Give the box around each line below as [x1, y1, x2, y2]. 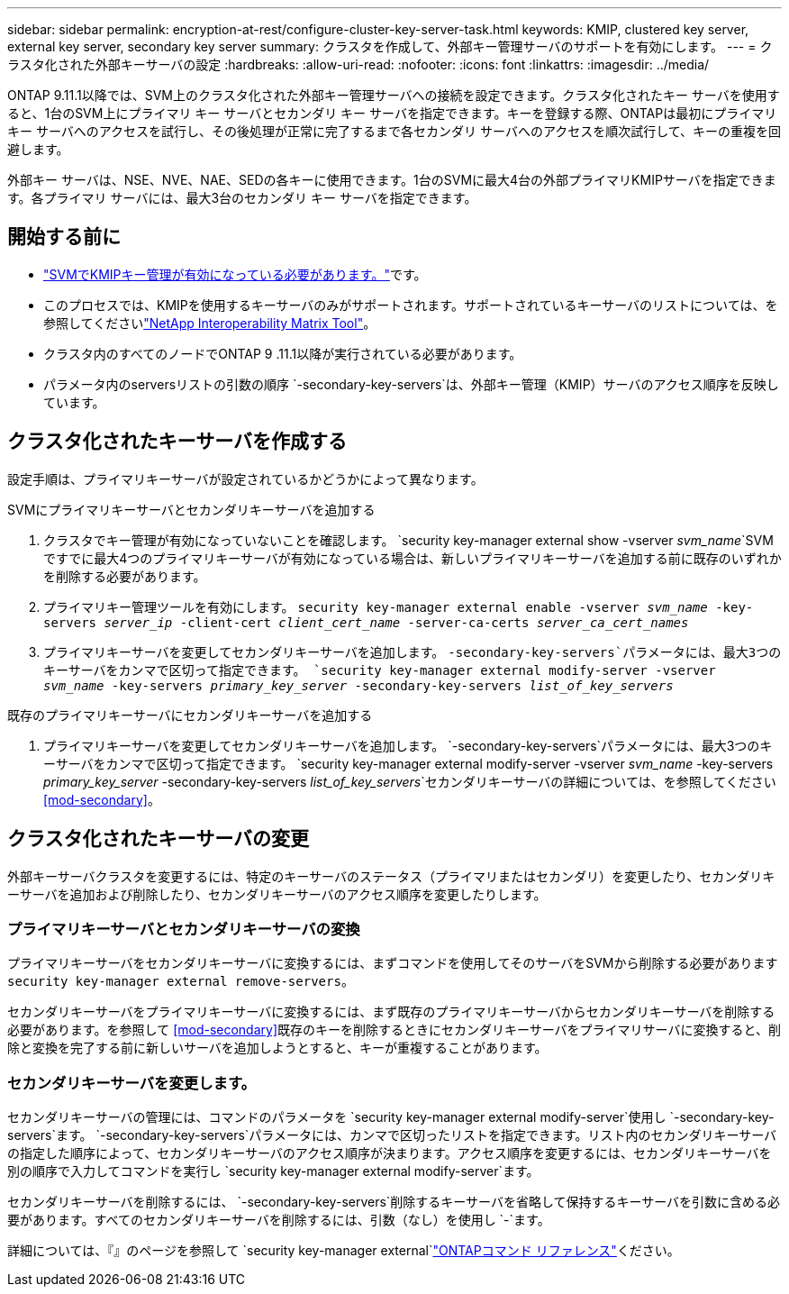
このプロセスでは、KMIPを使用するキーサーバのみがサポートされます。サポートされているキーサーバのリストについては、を [43, 296, 778, 313]
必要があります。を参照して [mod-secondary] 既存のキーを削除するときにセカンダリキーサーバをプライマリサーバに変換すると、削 [7, 1022, 781, 1038]
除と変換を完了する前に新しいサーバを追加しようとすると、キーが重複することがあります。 [7, 1040, 548, 1056]
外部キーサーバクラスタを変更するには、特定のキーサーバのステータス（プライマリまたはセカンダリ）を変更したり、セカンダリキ [7, 868, 775, 884]
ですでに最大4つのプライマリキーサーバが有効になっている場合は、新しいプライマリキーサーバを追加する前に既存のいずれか [43, 550, 782, 566]
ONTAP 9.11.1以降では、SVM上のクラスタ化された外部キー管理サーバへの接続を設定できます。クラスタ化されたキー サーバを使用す [7, 87, 780, 103]
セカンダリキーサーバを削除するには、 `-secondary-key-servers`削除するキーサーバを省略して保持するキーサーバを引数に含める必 [7, 1194, 781, 1210]
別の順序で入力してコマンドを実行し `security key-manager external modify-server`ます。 [7, 1163, 540, 1180]
